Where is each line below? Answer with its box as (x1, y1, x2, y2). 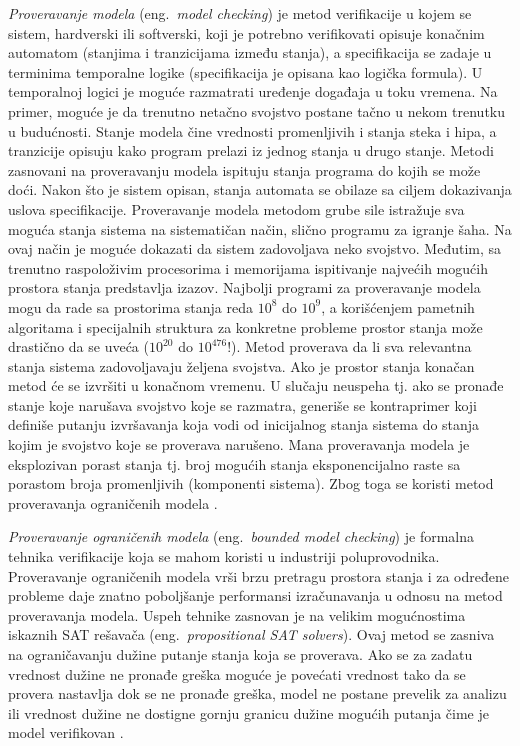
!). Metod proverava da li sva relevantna (227, 336, 472, 357)
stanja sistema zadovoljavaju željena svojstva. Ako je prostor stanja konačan (8, 355, 475, 376)
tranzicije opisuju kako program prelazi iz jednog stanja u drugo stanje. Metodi (8, 140, 494, 161)
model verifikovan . (8, 722, 124, 743)
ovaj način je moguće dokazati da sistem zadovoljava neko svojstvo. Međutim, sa (8, 238, 502, 259)
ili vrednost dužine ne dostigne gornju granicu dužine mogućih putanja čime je (8, 702, 489, 723)
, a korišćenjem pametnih (321, 296, 475, 317)
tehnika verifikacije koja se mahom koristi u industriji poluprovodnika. (8, 546, 440, 567)
